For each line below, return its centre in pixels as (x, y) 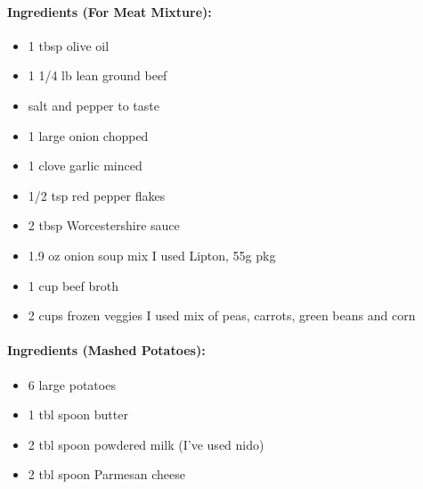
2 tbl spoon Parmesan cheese (107, 474)
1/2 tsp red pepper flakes (97, 195)
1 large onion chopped (88, 135)
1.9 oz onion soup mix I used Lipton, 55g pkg (152, 255)
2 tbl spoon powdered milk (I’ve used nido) (146, 444)
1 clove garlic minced (85, 166)
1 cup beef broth (73, 285)
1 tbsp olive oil (69, 45)
